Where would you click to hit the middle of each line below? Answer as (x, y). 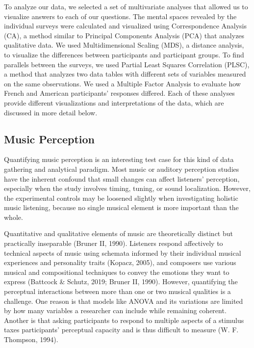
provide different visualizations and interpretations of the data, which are (114, 102)
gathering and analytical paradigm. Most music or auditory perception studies (122, 169)
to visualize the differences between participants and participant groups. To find (124, 54)
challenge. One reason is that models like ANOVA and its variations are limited (124, 301)
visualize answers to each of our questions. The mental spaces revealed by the (120, 16)
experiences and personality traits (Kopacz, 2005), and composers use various (120, 262)
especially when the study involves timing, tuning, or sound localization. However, (127, 188)
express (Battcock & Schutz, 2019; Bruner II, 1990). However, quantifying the (121, 281)
